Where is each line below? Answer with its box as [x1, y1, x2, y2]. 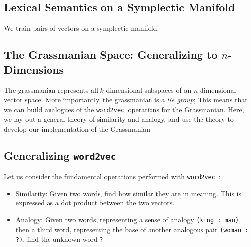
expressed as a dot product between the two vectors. [15, 198, 175, 208]
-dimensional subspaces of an [103, 85, 192, 95]
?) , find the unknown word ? [15, 234, 103, 244]
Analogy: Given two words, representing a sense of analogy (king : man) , [15, 214, 241, 225]
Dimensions [4, 61, 64, 77]
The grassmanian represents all [4, 85, 98, 95]
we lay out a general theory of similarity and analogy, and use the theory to [4, 114, 234, 124]
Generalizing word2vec [4, 148, 116, 163]
